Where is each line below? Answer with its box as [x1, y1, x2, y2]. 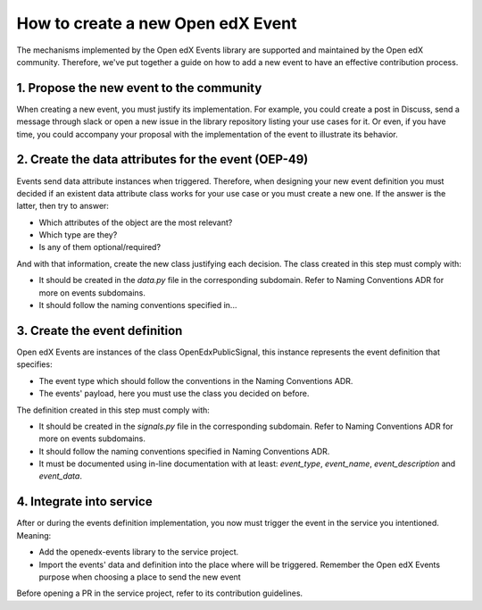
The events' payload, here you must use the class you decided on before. [38, 389, 310, 399]
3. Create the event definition [16, 322, 183, 338]
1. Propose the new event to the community [16, 80, 262, 96]
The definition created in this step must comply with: [16, 405, 210, 415]
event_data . [38, 471, 82, 481]
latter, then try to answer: [16, 201, 109, 212]
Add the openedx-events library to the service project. [38, 547, 239, 557]
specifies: [16, 359, 53, 370]
